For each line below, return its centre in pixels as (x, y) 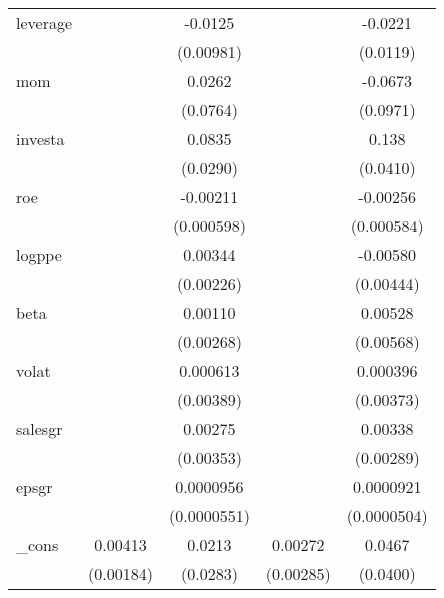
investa (40, 138)
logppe (39, 254)
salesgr (39, 428)
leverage (44, 22)
